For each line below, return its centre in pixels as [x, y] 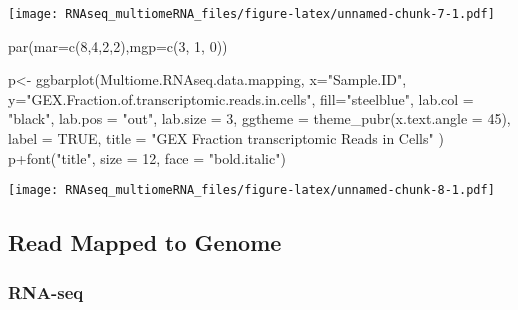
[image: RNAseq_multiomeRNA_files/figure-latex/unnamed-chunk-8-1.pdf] [251, 190]
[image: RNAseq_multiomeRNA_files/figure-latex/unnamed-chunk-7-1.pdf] [251, 14]
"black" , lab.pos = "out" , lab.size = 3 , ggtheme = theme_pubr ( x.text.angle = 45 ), [259, 118]
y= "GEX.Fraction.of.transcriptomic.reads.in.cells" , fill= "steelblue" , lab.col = [241, 98]
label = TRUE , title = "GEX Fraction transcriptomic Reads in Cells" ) [226, 138]
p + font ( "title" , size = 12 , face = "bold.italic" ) [147, 157]
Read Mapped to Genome [145, 242]
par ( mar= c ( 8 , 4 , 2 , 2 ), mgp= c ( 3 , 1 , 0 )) [118, 45]
